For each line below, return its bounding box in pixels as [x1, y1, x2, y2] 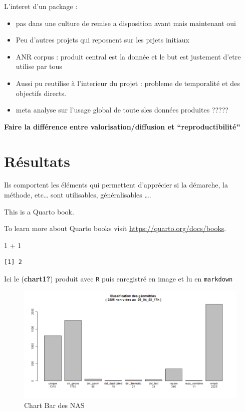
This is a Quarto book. [4, 206, 74, 216]
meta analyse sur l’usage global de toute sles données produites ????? [16, 104, 228, 115]
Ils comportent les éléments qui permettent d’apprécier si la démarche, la [4, 179, 228, 190]
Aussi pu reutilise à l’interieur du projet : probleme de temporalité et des [16, 77, 240, 88]
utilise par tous [16, 61, 62, 71]
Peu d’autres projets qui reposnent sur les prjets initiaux [16, 34, 190, 45]
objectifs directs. [16, 87, 66, 98]
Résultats [4, 150, 70, 171]
